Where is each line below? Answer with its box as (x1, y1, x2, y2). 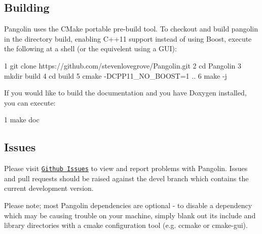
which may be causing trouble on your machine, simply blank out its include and (4, 210, 256, 220)
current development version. (4, 183, 94, 193)
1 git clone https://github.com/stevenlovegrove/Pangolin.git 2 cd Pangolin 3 (4, 60, 242, 71)
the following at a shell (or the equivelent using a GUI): (4, 43, 177, 54)
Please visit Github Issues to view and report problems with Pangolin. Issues (4, 163, 248, 174)
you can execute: (4, 97, 56, 108)
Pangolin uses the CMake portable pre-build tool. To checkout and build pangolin (4, 23, 258, 34)
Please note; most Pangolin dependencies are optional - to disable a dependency (4, 200, 252, 210)
